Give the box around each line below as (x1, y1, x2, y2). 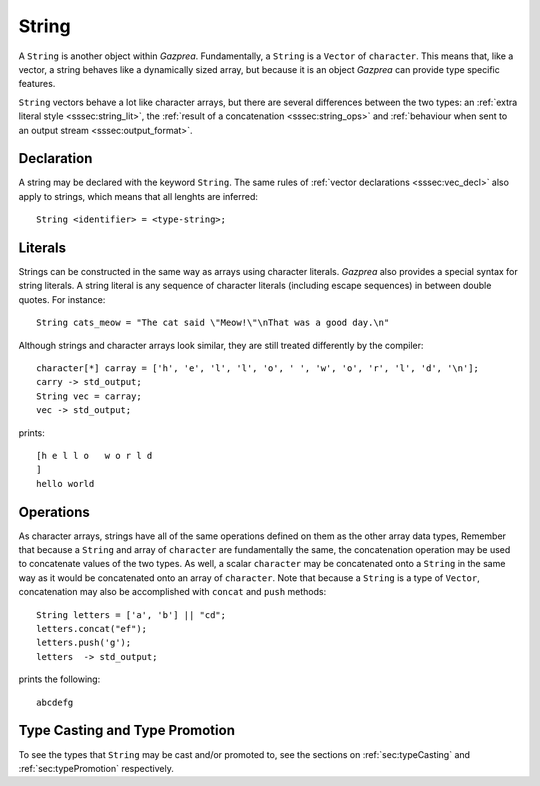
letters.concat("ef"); (36, 623, 148, 635)
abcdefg (36, 696, 74, 708)
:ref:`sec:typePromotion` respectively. (18, 762, 174, 774)
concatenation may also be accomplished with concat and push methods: (18, 586, 327, 598)
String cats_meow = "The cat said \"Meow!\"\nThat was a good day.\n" (36, 317, 390, 329)
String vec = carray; (36, 390, 142, 402)
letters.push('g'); (36, 637, 132, 649)
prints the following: (18, 673, 101, 685)
